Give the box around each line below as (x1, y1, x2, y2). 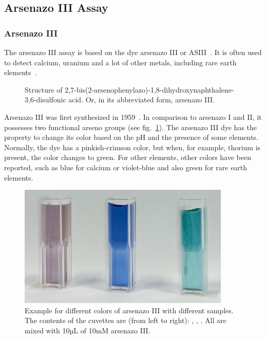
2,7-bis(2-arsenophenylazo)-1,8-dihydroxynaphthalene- (65, 84, 234, 95)
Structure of (25, 84, 63, 95)
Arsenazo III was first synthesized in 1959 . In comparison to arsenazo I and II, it (4, 111, 262, 122)
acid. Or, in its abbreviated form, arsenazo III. (68, 94, 215, 105)
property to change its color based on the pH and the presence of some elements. (4, 132, 258, 142)
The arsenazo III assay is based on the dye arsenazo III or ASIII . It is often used (4, 47, 262, 57)
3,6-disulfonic (25, 94, 66, 105)
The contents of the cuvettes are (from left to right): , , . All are (25, 315, 226, 326)
